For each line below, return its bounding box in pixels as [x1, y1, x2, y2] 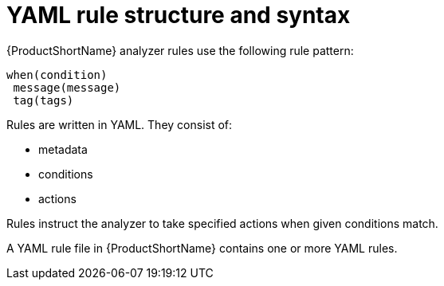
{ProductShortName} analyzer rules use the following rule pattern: [6, 43, 354, 57]
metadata [38, 142, 88, 156]
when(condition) [6, 68, 108, 81]
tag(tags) [13, 93, 74, 107]
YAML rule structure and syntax [6, 2, 351, 29]
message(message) [13, 80, 121, 94]
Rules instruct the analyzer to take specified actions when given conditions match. [6, 216, 438, 230]
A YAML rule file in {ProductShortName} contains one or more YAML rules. [6, 241, 398, 255]
